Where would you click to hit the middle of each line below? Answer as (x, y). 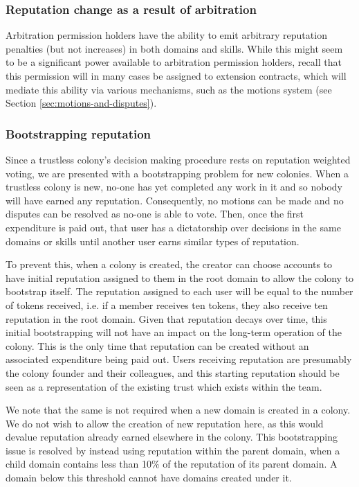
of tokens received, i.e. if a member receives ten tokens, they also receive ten (167, 304)
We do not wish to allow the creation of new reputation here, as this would (165, 423)
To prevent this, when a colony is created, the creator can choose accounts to (169, 264)
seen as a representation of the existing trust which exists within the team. (164, 386)
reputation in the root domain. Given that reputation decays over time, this (166, 318)
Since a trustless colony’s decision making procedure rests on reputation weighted (178, 159)
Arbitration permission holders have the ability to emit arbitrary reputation (166, 35)
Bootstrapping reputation (79, 133)
